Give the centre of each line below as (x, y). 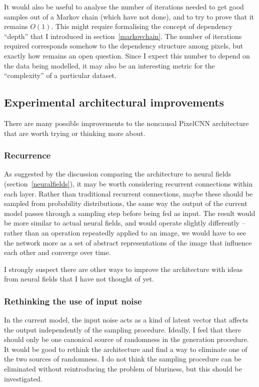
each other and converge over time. (57, 252)
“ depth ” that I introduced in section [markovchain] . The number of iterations (123, 36)
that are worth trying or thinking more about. (75, 133)
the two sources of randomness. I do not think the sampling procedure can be (123, 359)
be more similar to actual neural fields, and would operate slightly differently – (125, 223)
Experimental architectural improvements (114, 102)
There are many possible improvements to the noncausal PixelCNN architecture (126, 123)
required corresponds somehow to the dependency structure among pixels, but (124, 46)
